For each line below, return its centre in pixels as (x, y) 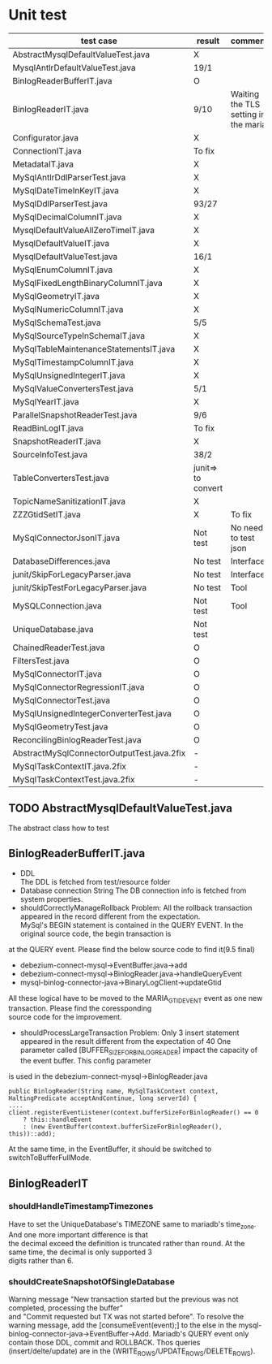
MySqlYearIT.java (46, 401)
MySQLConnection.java (57, 605)
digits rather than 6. (41, 1260)
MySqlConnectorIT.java (57, 673)
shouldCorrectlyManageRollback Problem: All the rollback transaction (136, 907)
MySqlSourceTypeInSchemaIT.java (79, 336)
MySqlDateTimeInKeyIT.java (66, 190)
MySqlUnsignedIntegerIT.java (69, 375)
